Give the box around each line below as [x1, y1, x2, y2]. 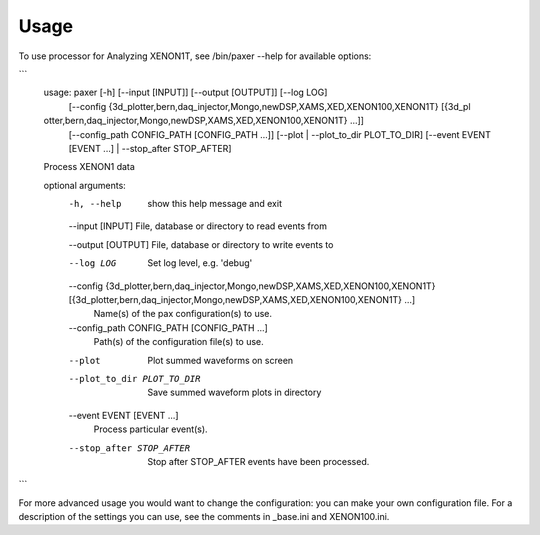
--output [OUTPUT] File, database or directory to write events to [68, 238, 334, 250]
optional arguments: [43, 179, 127, 191]
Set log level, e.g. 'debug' [147, 257, 253, 269]
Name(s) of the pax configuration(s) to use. [93, 308, 273, 320]
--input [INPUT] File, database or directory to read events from [68, 220, 327, 232]
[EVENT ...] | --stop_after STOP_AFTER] [68, 142, 232, 154]
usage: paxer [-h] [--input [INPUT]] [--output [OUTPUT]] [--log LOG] [43, 86, 328, 99]
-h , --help [68, 198, 122, 210]
